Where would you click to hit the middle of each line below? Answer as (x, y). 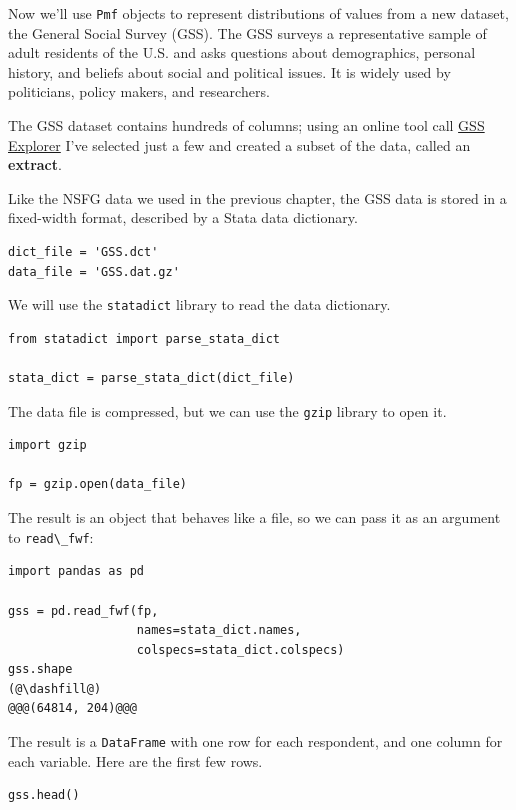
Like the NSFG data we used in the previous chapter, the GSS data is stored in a (257, 197)
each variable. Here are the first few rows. (135, 760)
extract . (35, 164)
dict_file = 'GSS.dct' (83, 252)
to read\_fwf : (51, 536)
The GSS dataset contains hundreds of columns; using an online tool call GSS (246, 125)
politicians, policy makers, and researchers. (139, 91)
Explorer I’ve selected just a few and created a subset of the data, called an (239, 144)
